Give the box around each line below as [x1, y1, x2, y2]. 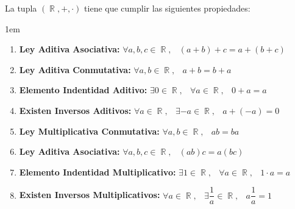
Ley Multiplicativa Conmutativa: [19, 124, 160, 137]
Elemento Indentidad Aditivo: [19, 83, 147, 96]
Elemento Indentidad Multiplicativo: [19, 165, 176, 178]
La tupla [5, 2, 37, 14]
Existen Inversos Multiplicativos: [19, 188, 160, 201]
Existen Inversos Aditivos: [19, 104, 132, 116]
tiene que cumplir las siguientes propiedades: [84, 2, 251, 14]
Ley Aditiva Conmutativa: [19, 63, 131, 76]
